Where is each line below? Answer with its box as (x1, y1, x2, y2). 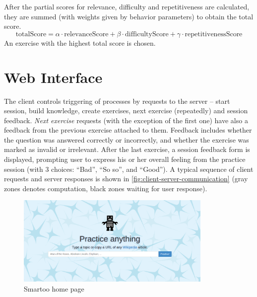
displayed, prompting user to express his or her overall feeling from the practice (4, 154, 246, 164)
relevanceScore (64, 30, 109, 38)
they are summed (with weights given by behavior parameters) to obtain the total (4, 11, 254, 21)
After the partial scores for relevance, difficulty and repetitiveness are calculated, (4, 1, 250, 11)
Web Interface (4, 67, 103, 87)
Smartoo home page (24, 283, 84, 294)
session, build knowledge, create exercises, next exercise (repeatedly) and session (4, 105, 248, 116)
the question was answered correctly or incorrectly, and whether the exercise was (4, 134, 249, 145)
